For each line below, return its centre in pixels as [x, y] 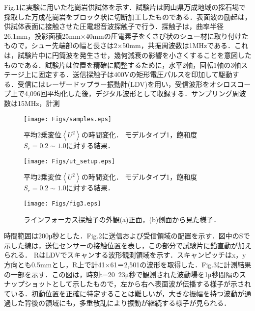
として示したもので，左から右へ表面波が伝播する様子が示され [152, 284]
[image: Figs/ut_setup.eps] [70, 161]
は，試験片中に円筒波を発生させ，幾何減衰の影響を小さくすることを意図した [128, 55]
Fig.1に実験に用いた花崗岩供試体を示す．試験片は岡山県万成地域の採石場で [125, 7]
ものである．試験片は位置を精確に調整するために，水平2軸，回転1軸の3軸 [123, 65]
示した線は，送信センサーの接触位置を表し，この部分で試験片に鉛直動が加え [128, 245]
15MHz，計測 [39, 103]
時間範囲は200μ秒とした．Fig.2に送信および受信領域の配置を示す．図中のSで [127, 236]
